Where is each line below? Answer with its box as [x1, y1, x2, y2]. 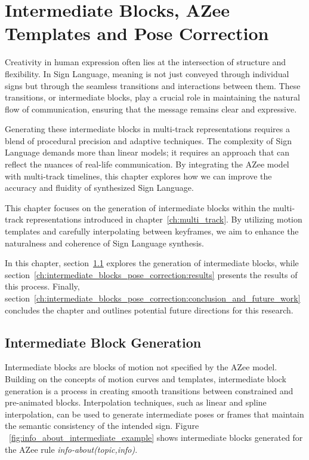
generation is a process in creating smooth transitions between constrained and [5, 384, 293, 397]
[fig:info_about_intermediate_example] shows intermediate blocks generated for [9, 431, 303, 443]
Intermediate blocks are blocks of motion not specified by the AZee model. [5, 361, 277, 373]
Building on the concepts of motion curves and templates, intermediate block [5, 372, 286, 385]
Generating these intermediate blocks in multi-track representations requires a [5, 123, 290, 135]
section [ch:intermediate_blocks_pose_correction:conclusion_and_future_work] [5, 292, 301, 304]
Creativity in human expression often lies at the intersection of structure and [5, 56, 286, 68]
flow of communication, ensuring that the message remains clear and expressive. [5, 102, 297, 115]
